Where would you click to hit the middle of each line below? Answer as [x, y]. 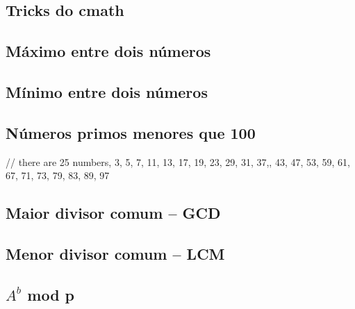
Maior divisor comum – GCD [113, 213]
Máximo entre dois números [108, 51]
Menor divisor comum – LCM [115, 253]
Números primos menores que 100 [131, 132]
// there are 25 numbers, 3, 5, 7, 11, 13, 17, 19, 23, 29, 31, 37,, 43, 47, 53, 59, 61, [178, 161]
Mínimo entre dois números [107, 91]
